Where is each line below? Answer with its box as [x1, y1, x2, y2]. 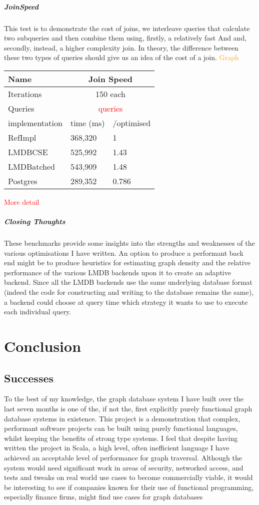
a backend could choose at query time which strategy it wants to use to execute [4, 296, 248, 307]
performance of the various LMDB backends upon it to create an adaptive [4, 267, 231, 277]
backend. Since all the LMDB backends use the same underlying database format [4, 277, 252, 287]
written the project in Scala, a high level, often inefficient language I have [4, 442, 229, 453]
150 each [95, 88, 125, 100]
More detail [4, 196, 39, 207]
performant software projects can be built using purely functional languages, [4, 423, 238, 433]
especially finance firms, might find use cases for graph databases [4, 491, 203, 502]
